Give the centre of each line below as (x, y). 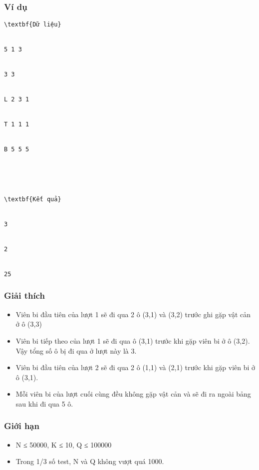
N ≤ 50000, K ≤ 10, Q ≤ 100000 (64, 444)
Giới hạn (22, 426)
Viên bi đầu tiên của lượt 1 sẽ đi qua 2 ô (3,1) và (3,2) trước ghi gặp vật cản (133, 314)
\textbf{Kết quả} (33, 199)
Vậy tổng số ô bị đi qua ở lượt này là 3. (76, 350)
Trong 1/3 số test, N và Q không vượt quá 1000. (90, 461)
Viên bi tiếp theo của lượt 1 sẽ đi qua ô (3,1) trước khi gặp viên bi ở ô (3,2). (133, 340)
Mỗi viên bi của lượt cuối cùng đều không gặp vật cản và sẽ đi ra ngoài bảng (133, 394)
